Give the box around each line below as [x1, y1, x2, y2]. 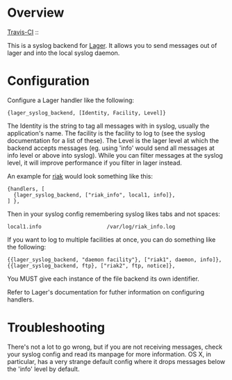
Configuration [7, 73, 90, 89]
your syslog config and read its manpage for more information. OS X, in [7, 349, 212, 358]
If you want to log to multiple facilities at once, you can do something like [7, 235, 216, 244]
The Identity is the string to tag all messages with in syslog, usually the [7, 122, 210, 130]
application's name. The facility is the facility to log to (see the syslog [7, 129, 206, 137]
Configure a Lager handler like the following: [7, 96, 134, 104]
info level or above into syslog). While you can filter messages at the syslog [7, 151, 224, 159]
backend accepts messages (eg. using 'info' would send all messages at [7, 144, 215, 152]
